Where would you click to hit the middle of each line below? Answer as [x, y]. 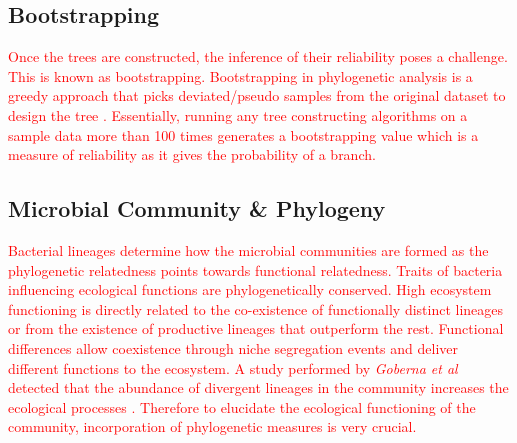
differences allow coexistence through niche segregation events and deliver [233, 347]
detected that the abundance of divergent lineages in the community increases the [258, 387]
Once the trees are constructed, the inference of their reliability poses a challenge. [258, 56]
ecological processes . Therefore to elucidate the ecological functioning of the [242, 406]
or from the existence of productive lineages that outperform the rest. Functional [256, 328]
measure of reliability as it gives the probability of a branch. [192, 154]
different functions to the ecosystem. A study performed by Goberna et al [233, 367]
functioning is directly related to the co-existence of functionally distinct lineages [256, 308]
